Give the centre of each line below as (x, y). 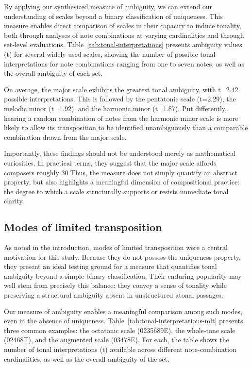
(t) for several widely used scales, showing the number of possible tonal (110, 54)
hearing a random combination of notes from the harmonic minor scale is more (121, 118)
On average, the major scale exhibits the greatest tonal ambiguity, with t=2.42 (121, 89)
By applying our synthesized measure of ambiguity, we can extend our (108, 6)
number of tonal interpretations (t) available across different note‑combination (120, 349)
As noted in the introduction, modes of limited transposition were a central (116, 247)
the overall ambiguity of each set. (53, 73)
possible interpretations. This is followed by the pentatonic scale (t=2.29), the (120, 99)
